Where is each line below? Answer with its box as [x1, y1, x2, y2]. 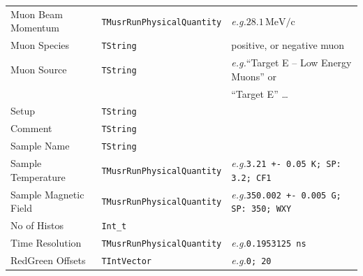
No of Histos [10, 218, 64, 233]
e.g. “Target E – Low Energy [231, 55, 352, 70]
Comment [10, 121, 52, 136]
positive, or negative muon [231, 38, 345, 52]
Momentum [10, 20, 59, 35]
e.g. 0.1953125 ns [231, 235, 306, 250]
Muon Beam [10, 6, 63, 21]
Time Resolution [10, 235, 82, 250]
